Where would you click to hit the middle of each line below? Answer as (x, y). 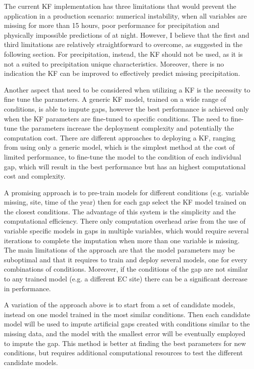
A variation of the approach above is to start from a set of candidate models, (120, 305)
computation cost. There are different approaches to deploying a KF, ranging (120, 137)
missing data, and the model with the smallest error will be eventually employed (125, 333)
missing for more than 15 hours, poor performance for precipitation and (112, 25)
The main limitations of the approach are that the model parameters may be (119, 250)
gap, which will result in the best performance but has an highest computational (125, 166)
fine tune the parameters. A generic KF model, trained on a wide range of (115, 99)
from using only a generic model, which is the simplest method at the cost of (119, 147)
